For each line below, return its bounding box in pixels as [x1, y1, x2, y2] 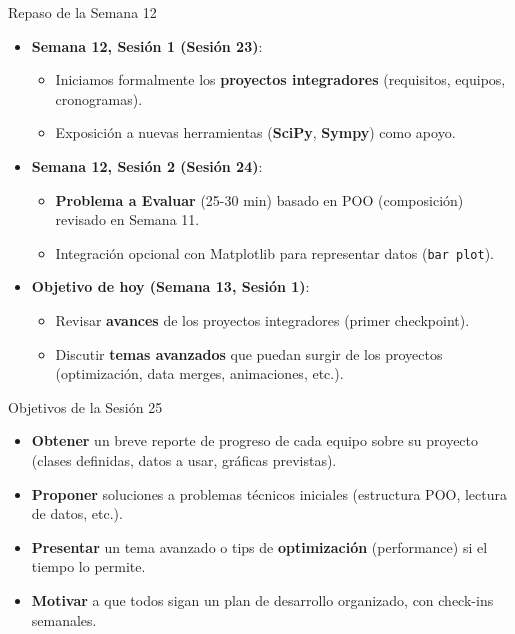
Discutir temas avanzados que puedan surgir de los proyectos [55, 343, 443, 364]
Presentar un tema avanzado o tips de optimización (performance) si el [31, 536, 488, 557]
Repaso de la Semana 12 [8, 2, 157, 22]
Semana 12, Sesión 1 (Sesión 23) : [31, 35, 263, 56]
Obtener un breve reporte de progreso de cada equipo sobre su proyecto [31, 430, 479, 451]
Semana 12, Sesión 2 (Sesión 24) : [31, 155, 263, 176]
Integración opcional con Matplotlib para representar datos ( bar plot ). [55, 242, 494, 263]
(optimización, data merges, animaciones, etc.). [55, 363, 344, 384]
